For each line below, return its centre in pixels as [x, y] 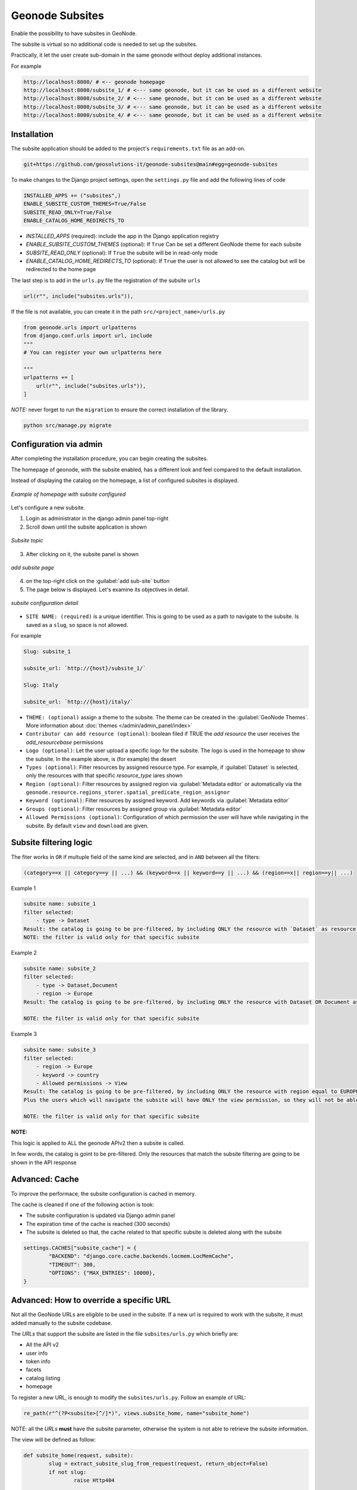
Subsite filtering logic [52, 842]
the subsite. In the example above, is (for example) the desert [101, 759]
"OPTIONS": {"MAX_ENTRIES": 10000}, [102, 1273]
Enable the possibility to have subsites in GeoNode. [74, 33]
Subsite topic [27, 541]
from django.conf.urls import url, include [88, 336]
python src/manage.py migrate [68, 425]
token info [38, 1361]
